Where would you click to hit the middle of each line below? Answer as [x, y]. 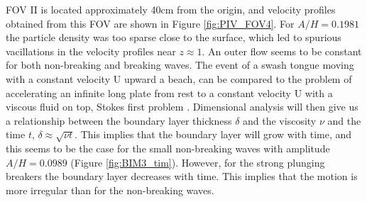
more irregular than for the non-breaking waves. [110, 190]
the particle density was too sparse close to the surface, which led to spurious [174, 37]
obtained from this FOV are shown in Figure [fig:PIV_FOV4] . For [150, 23]
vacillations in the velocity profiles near [91, 51]
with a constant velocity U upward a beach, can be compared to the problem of [179, 78]
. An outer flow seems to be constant [282, 51]
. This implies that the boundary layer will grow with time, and [213, 134]
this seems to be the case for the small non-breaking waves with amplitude [168, 148]
